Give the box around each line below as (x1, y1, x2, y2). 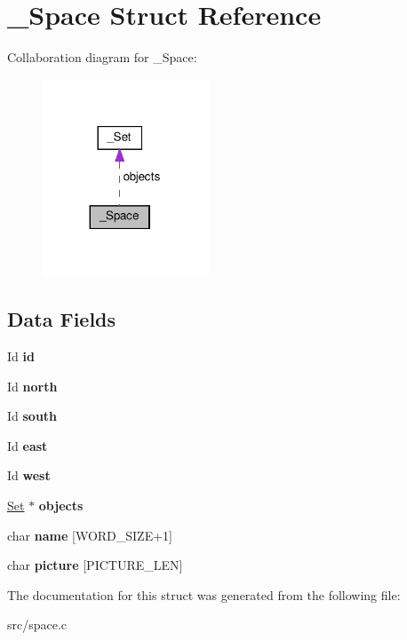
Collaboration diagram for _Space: (7, 48, 197, 67)
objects (38, 495, 84, 514)
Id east (7, 436, 48, 454)
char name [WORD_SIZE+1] (7, 525, 172, 544)
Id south (7, 407, 58, 425)
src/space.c (7, 615, 68, 634)
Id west (7, 466, 51, 485)
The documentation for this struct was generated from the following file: (7, 585, 401, 604)
